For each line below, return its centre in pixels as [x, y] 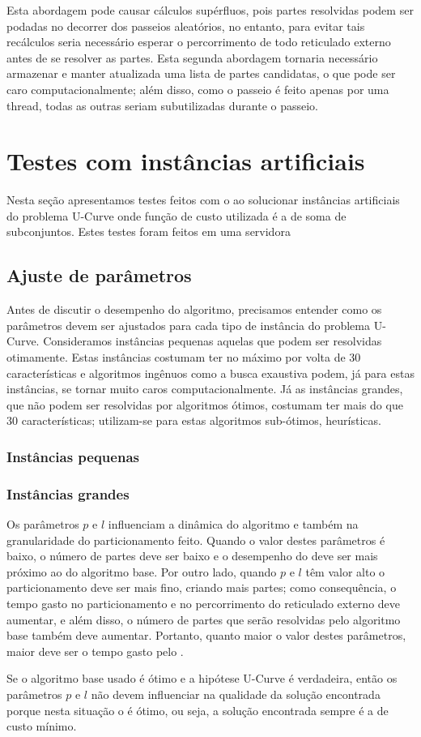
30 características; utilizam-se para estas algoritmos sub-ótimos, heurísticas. [194, 420]
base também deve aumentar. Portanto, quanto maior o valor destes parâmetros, [206, 635]
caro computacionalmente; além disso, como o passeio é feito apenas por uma [198, 89]
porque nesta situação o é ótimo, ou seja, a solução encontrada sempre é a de [198, 710]
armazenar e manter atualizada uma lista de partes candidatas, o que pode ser [201, 73]
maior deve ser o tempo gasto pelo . [95, 651]
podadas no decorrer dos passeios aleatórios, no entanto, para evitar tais [186, 26]
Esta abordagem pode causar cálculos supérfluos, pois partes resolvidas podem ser [210, 10]
